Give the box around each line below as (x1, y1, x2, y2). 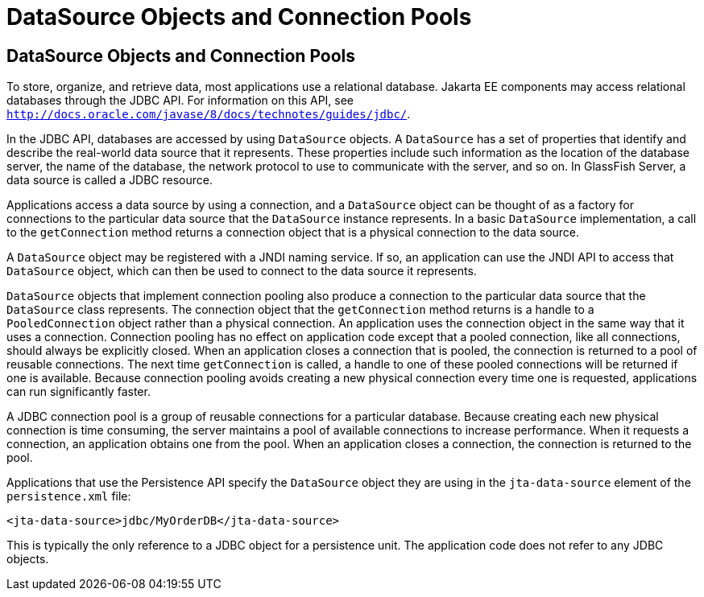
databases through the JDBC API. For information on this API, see (6, 93, 354, 108)
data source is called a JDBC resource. (6, 173, 213, 187)
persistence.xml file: (6, 489, 131, 504)
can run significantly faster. (6, 385, 151, 399)
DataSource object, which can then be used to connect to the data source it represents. (6, 264, 477, 278)
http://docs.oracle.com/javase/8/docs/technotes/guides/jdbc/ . (6, 107, 411, 121)
